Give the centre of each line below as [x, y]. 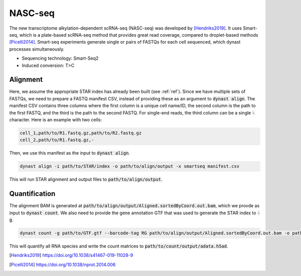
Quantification [32, 194]
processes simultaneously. [37, 49]
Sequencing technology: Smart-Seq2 [60, 58]
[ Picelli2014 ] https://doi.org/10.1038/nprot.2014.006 [62, 264]
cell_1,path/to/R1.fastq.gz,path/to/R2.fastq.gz [81, 133]
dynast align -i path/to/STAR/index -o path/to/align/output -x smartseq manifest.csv [130, 166]
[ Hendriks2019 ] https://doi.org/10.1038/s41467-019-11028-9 [71, 255]
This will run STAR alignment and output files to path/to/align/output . [86, 179]
